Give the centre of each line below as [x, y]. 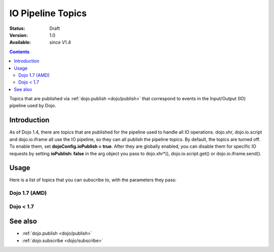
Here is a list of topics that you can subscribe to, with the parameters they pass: [93, 180]
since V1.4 [60, 43]
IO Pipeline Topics [48, 13]
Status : [17, 28]
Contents [20, 52]
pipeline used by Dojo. [33, 106]
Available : [20, 43]
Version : [19, 35]
